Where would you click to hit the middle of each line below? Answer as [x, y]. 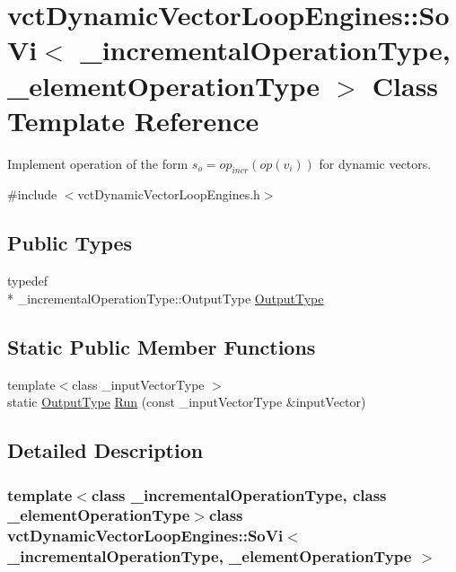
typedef [28, 281]
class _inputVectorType [138, 384]
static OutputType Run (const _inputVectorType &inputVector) [187, 402]
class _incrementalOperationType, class [239, 494]
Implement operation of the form [98, 163]
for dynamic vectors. [375, 163]
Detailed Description [105, 450]
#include [32, 194]
